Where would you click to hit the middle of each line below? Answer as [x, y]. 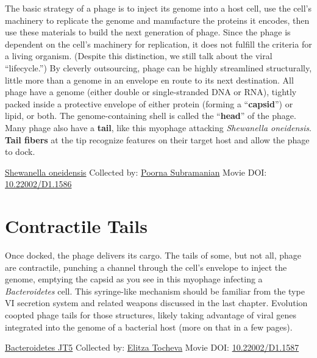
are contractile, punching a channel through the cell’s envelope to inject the [146, 267]
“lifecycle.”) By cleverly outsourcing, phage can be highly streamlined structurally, [158, 67]
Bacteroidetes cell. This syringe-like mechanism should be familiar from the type [155, 291]
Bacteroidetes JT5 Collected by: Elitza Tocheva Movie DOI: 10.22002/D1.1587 [152, 347]
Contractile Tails [76, 226]
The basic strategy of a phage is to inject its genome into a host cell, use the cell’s [158, 8]
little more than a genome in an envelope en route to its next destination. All [149, 80]
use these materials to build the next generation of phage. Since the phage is [148, 32]
